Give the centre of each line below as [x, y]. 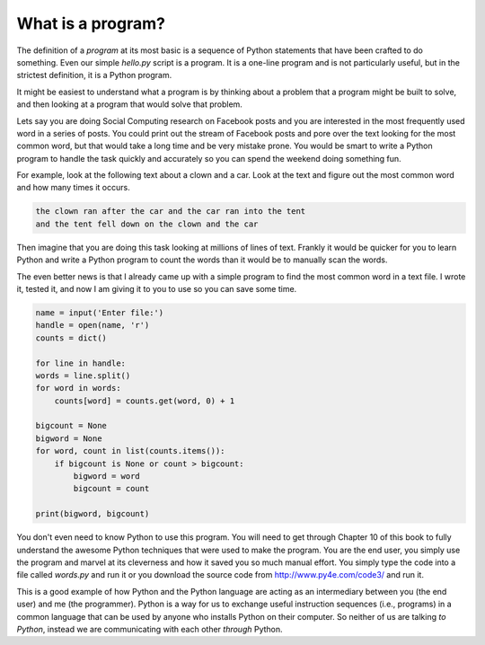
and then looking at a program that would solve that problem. [129, 104]
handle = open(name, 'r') [93, 325]
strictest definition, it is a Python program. [94, 75]
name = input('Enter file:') [100, 313]
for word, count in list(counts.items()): [130, 451]
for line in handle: [80, 363]
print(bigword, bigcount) [93, 514]
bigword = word [107, 477]
